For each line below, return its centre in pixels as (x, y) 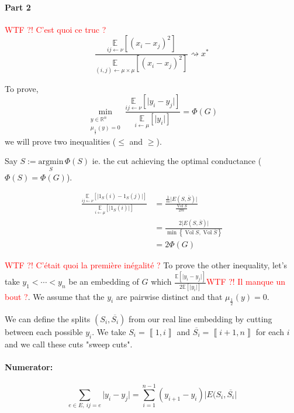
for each (270, 331)
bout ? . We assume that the (55, 296)
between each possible (44, 331)
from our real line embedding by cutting (200, 318)
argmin (51, 162)
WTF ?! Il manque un (246, 281)
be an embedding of (104, 281)
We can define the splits (48, 318)
